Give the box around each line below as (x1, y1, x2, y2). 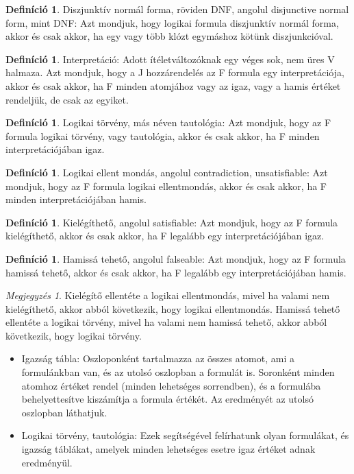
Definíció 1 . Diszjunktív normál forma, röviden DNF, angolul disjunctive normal (5, 2, 349, 16)
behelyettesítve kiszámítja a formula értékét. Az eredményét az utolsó (21, 392, 314, 406)
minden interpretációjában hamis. (5, 192, 147, 206)
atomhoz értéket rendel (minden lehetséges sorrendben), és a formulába (21, 378, 321, 392)
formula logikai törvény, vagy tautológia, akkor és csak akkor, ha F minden (5, 128, 320, 143)
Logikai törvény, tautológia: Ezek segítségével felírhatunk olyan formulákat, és (21, 428, 349, 442)
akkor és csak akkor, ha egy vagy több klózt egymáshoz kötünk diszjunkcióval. (5, 29, 333, 43)
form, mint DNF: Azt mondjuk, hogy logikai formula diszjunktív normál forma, (5, 15, 339, 29)
